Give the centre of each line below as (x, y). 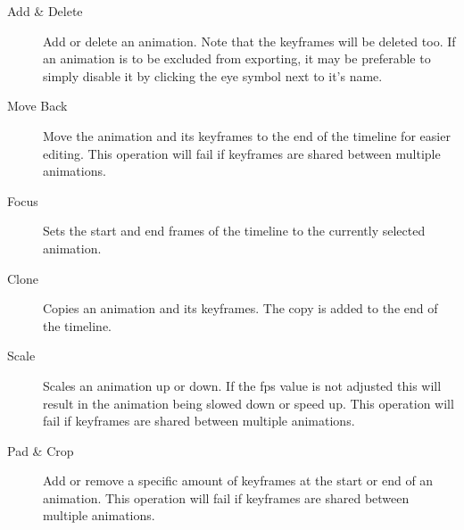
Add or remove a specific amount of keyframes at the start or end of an (238, 480)
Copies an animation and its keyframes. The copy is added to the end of (240, 308)
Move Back (37, 106)
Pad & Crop (41, 450)
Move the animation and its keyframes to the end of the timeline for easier (247, 135)
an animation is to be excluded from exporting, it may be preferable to (237, 58)
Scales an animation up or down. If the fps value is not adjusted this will (242, 385)
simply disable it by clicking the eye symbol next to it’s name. (213, 75)
